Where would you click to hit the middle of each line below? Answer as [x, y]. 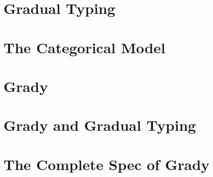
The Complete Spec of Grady [106, 164]
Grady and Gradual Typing [100, 125]
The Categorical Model [85, 47]
